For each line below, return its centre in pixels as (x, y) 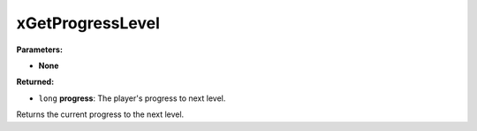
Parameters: (40, 50)
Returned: (35, 82)
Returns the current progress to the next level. (100, 114)
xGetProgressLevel (88, 23)
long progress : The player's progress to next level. (132, 98)
